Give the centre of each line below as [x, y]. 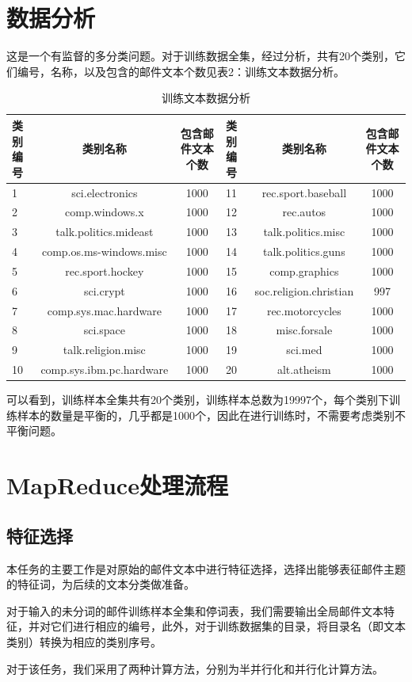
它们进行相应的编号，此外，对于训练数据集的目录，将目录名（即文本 [228, 626]
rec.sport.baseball [304, 192]
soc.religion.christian [304, 290]
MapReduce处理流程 [117, 485]
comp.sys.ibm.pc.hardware [105, 370]
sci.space [104, 330]
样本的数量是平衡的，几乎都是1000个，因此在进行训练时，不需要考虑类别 [206, 415]
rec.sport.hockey [105, 271]
